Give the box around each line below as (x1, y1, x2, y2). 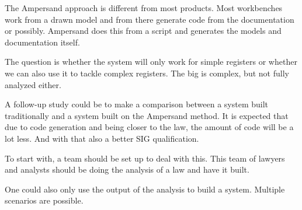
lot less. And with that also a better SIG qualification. (5, 132, 199, 144)
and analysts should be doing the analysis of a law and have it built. (5, 163, 249, 176)
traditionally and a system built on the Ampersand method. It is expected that (5, 109, 289, 121)
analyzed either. (5, 78, 61, 90)
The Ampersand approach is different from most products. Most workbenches (5, 2, 283, 13)
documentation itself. (5, 36, 80, 48)
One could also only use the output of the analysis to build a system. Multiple (5, 183, 285, 195)
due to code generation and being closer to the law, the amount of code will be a (5, 121, 294, 133)
